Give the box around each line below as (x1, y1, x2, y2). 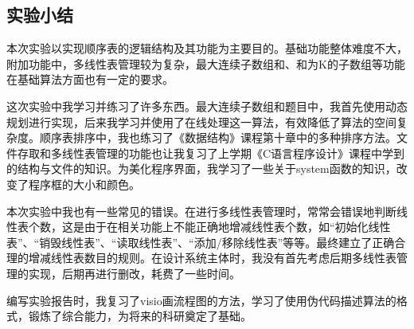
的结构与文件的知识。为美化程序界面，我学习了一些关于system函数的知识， (6, 160, 396, 177)
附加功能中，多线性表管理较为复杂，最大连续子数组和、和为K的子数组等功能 (6, 55, 405, 72)
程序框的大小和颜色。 (28, 175, 140, 192)
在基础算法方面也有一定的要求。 (6, 71, 174, 88)
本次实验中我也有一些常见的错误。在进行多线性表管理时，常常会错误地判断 (6, 202, 396, 219)
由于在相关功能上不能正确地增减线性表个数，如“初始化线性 (84, 218, 391, 235)
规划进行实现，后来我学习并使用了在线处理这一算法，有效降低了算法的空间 (6, 113, 396, 130)
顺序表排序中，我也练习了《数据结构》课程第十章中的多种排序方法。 (39, 129, 396, 146)
